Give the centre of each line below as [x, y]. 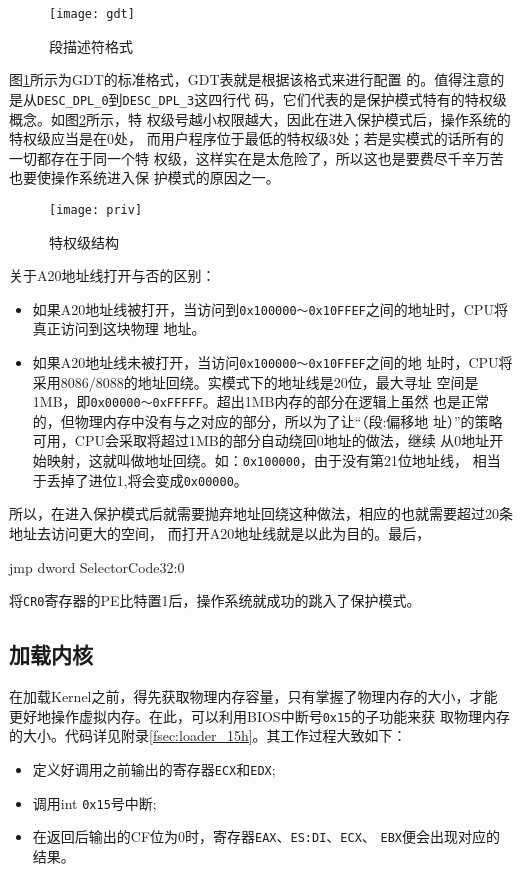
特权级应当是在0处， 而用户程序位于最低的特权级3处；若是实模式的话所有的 [256, 138]
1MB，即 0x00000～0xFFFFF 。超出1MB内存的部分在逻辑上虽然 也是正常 [261, 401]
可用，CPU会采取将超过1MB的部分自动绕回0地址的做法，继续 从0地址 [261, 440]
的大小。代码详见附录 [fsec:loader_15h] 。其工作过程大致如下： [208, 735]
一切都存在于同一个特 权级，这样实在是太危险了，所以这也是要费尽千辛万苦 [256, 157]
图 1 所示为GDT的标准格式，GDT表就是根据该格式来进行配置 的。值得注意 [250, 79]
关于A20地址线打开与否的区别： [112, 275]
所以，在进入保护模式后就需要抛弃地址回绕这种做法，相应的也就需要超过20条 [261, 513]
